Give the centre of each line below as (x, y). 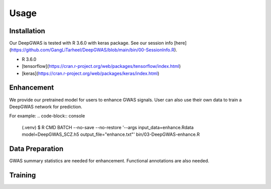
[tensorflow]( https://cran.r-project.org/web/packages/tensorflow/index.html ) (101, 66)
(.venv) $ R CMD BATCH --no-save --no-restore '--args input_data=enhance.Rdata (108, 127)
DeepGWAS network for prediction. (46, 107)
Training (23, 175)
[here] (180, 43)
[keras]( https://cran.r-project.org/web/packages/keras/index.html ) (91, 73)
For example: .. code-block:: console (47, 116)
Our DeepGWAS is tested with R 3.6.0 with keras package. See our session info (91, 43)
